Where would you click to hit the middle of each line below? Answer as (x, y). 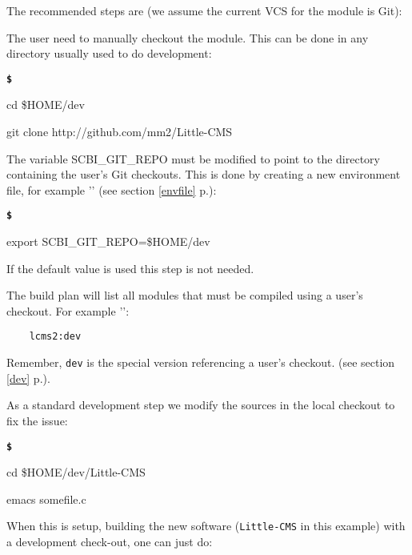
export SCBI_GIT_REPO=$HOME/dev (108, 241)
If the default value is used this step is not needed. (130, 268)
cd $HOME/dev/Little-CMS (76, 472)
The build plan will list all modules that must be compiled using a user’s (185, 295)
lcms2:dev (55, 337)
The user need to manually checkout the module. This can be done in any (188, 37)
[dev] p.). (28, 378)
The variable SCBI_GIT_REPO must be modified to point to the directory (193, 158)
